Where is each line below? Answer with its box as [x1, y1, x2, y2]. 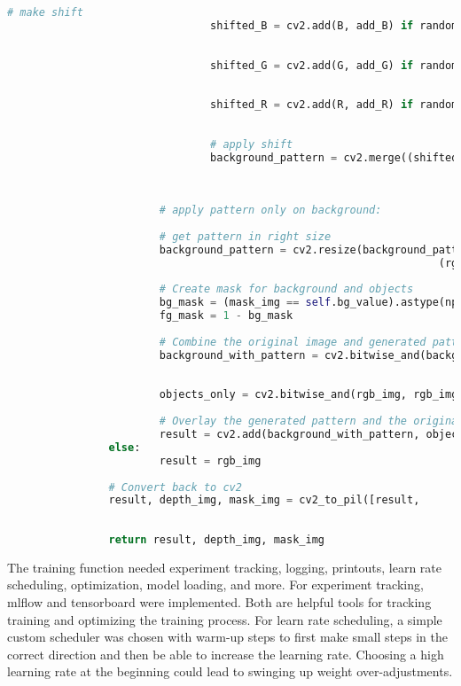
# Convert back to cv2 [108, 480, 242, 494]
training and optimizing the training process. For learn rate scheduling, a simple [7, 610, 442, 628]
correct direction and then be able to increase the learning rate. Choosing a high [7, 644, 444, 663]
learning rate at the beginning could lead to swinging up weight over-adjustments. [7, 662, 453, 681]
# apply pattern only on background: [159, 204, 382, 217]
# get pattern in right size [159, 230, 332, 243]
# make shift [7, 6, 83, 19]
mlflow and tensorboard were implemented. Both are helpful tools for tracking [7, 593, 432, 612]
